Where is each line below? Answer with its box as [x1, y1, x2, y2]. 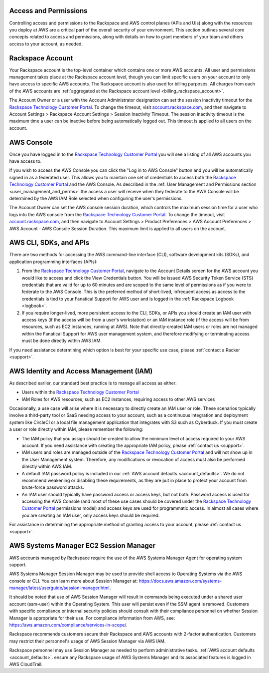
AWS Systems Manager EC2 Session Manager [9, 542, 156, 550]
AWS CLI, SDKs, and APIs [9, 239, 90, 247]
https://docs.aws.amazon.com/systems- [138, 578, 222, 584]
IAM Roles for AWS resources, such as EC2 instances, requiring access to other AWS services [21, 396, 215, 402]
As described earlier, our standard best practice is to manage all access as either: [9, 380, 177, 386]
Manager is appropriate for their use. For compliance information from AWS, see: [9, 615, 175, 621]
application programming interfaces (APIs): [9, 259, 98, 265]
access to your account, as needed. [9, 40, 83, 47]
